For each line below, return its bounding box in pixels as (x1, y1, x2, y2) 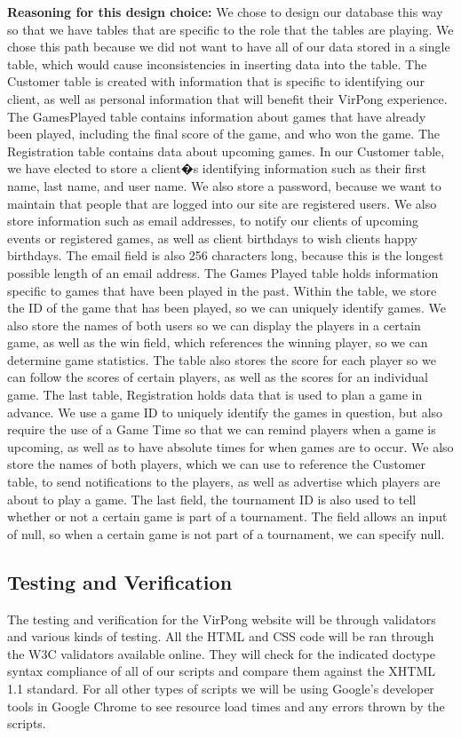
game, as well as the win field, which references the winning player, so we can (7, 333, 428, 352)
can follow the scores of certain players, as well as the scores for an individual (7, 368, 428, 386)
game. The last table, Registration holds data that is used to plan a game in (7, 385, 423, 404)
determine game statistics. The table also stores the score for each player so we (7, 350, 436, 369)
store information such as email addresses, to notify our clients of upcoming (7, 211, 419, 230)
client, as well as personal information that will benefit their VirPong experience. (7, 89, 448, 107)
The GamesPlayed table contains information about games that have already (7, 107, 426, 125)
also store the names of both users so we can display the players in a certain (7, 315, 421, 334)
